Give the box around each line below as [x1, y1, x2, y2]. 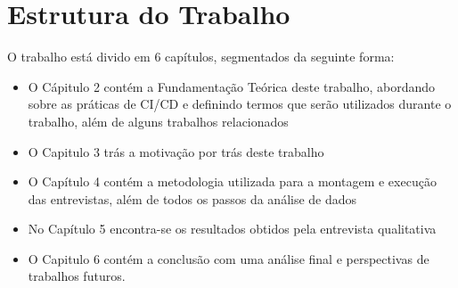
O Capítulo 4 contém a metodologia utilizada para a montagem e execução [28, 172, 437, 191]
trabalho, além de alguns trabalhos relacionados [28, 111, 289, 130]
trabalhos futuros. [28, 267, 126, 285]
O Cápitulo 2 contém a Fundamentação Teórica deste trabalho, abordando [28, 77, 435, 95]
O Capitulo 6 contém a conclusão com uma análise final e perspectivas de [28, 249, 429, 267]
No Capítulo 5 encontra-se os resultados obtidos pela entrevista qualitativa [28, 219, 437, 238]
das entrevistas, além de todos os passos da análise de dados [28, 189, 357, 208]
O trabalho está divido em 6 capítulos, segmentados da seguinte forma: [7, 47, 395, 66]
